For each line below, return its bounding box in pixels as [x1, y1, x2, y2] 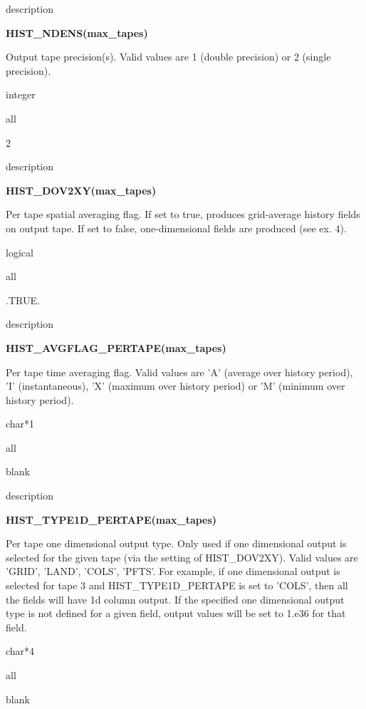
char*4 [6, 643, 35, 658]
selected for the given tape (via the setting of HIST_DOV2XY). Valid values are [6, 549, 358, 564]
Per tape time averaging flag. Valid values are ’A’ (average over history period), [6, 364, 353, 379]
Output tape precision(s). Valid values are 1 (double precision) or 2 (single [6, 49, 331, 64]
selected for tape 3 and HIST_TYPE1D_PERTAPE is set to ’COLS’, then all [6, 578, 348, 593]
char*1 [6, 416, 35, 431]
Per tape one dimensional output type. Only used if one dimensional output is [6, 536, 347, 551]
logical [6, 244, 33, 259]
